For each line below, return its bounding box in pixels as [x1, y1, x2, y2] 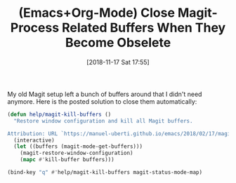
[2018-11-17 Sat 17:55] [86, 57, 150, 66]
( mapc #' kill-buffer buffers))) [20, 156, 114, 163]
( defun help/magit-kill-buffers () [7, 111, 112, 118]
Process [10, 20, 60, 36]
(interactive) [13, 137, 55, 144]
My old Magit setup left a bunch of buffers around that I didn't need [7, 90, 202, 98]
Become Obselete [65, 35, 171, 50]
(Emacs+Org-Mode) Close [18, 5, 176, 21]
